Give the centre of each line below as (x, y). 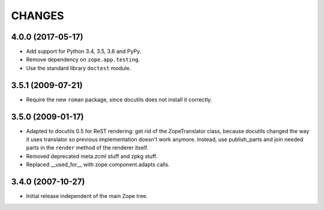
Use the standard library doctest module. (79, 68)
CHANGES (37, 16)
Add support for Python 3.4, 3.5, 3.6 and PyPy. (84, 52)
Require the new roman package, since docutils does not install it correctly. (119, 100)
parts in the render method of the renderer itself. (87, 148)
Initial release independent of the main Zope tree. (87, 196)
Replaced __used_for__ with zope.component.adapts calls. (98, 164)
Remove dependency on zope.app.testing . (83, 59)
